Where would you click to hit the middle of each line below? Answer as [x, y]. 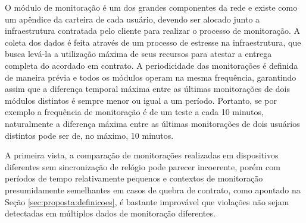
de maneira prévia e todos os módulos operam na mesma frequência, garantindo [151, 77]
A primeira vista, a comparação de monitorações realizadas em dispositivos [142, 155]
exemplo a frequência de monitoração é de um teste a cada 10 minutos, [134, 112]
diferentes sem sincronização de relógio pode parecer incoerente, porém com [143, 166]
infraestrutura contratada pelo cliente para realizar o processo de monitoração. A [153, 31]
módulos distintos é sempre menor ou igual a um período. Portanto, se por [141, 100]
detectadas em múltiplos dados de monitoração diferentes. [110, 213]
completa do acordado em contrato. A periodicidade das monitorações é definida [152, 65]
